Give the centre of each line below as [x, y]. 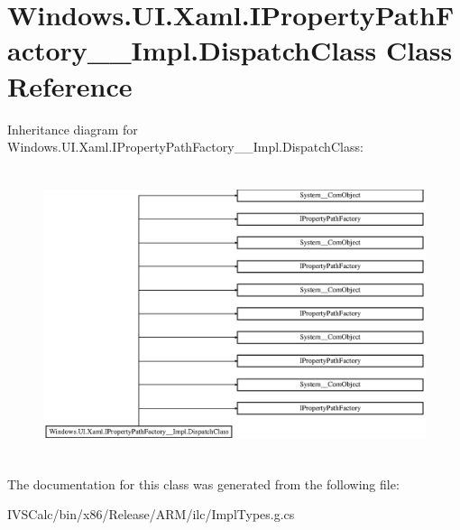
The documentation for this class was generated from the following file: [203, 484]
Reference [70, 85]
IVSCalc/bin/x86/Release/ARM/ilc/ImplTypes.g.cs [151, 514]
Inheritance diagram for [73, 129]
